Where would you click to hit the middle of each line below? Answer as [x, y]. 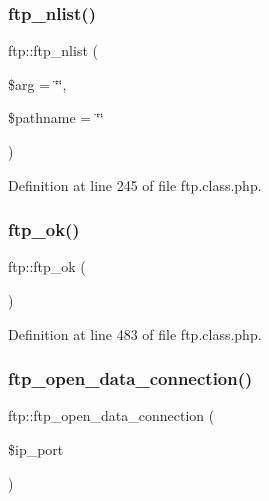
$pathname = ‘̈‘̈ [56, 117]
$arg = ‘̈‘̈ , [37, 83]
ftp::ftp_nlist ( [53, 50]
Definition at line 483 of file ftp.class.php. [135, 333]
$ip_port [36, 449]
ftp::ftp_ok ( [47, 266]
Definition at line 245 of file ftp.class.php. [135, 184]
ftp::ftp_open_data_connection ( [111, 415]
